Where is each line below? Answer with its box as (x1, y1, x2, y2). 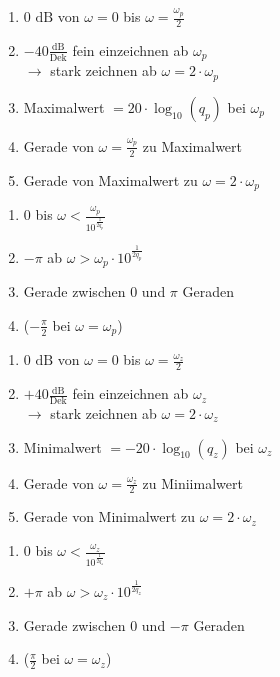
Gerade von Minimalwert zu (23, 506, 196, 527)
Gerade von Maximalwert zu (23, 169, 198, 190)
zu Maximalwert (142, 135, 243, 156)
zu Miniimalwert (142, 472, 243, 493)
